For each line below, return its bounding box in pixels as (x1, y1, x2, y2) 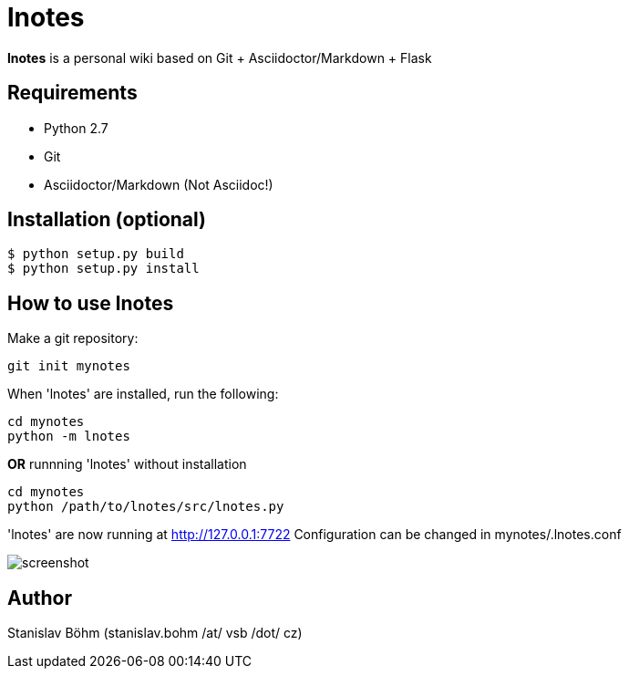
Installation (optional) (7, 208, 207, 232)
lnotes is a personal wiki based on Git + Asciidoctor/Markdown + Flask (7, 49, 432, 66)
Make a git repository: (7, 330, 139, 347)
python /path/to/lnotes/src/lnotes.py (7, 499, 284, 515)
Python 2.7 (44, 120, 108, 136)
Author (7, 586, 72, 609)
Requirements (7, 81, 138, 105)
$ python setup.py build (7, 246, 184, 262)
